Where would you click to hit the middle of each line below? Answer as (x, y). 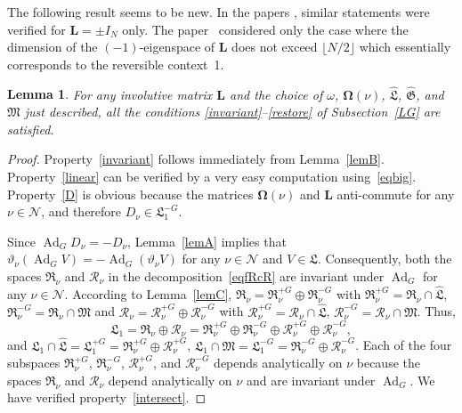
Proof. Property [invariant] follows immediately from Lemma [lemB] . (196, 159)
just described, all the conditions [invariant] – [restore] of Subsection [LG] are (232, 112)
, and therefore (81, 211)
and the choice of (276, 94)
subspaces (34, 363)
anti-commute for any (396, 194)
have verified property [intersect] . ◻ (107, 397)
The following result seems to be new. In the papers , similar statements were (219, 12)
